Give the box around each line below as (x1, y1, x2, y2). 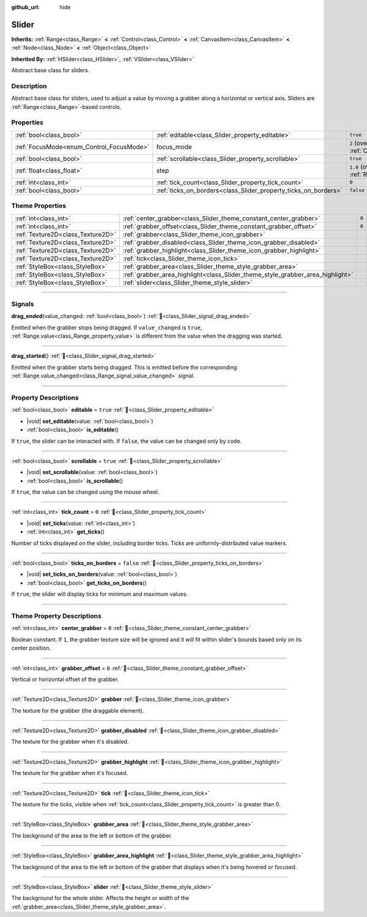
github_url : (11, 4, 40, 10)
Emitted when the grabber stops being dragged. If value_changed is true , (11, 324, 202, 331)
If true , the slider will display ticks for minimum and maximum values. (11, 590, 188, 598)
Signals (11, 300, 34, 308)
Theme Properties (11, 202, 67, 210)
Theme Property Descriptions (11, 612, 102, 620)
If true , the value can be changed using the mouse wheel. (11, 488, 160, 496)
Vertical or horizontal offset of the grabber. (11, 675, 119, 683)
